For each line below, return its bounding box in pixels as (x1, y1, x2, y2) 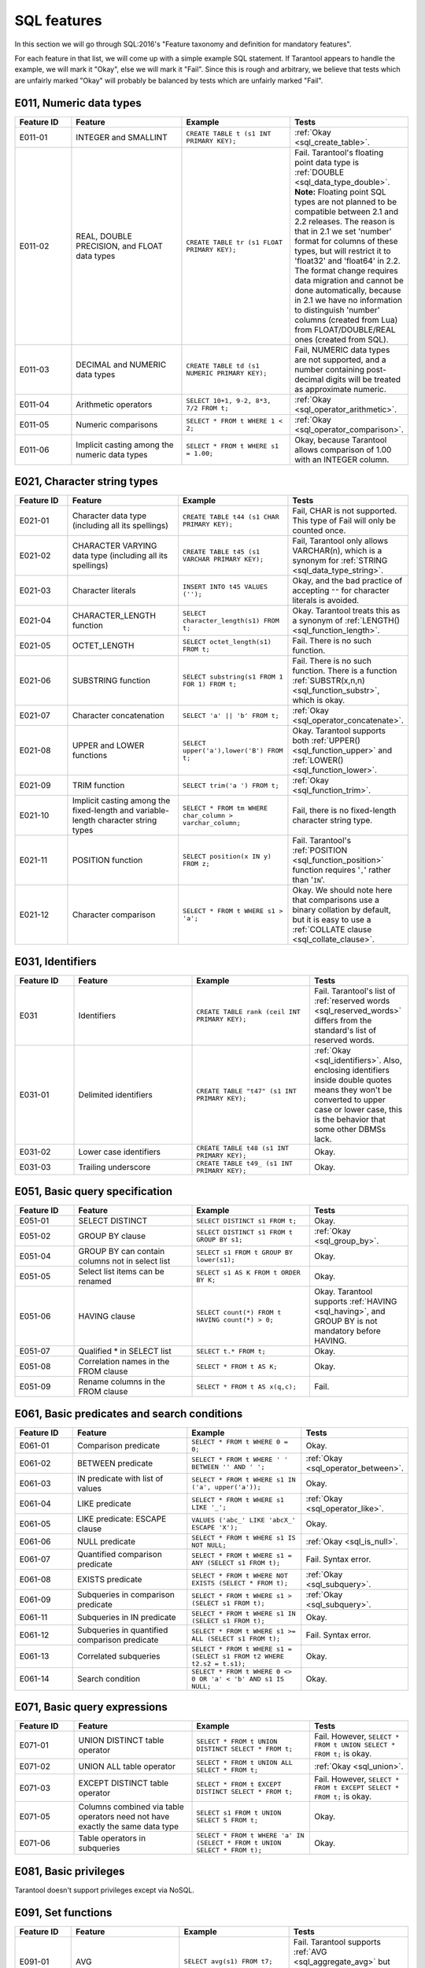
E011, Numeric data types (14, 96, 142, 109)
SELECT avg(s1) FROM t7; (183, 1957, 273, 1966)
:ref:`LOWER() (292, 755, 344, 766)
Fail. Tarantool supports (293, 1937, 381, 1948)
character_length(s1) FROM (182, 616, 279, 625)
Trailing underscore (78, 1161, 151, 1172)
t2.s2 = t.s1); (191, 1659, 246, 1668)
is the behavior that (313, 1114, 386, 1125)
